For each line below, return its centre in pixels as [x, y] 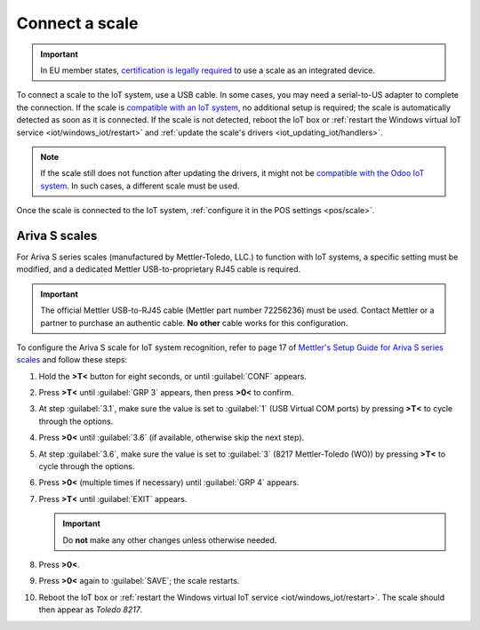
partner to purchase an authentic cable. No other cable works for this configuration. [194, 323]
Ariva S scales [57, 235]
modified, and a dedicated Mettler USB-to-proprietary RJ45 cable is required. [159, 269]
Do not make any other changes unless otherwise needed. [170, 540]
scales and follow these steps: [72, 360]
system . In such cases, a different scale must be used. [140, 186]
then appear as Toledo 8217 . [91, 610]
